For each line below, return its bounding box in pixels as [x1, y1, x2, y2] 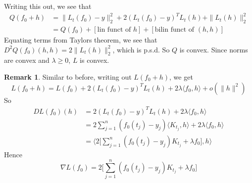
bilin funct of [154, 26, 195, 33]
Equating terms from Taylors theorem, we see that [4, 34, 157, 45]
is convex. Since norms [179, 44, 248, 54]
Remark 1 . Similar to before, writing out [4, 71, 132, 82]
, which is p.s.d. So [112, 44, 170, 54]
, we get [169, 71, 193, 82]
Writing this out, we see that [4, 1, 92, 11]
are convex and [4, 55, 50, 65]
